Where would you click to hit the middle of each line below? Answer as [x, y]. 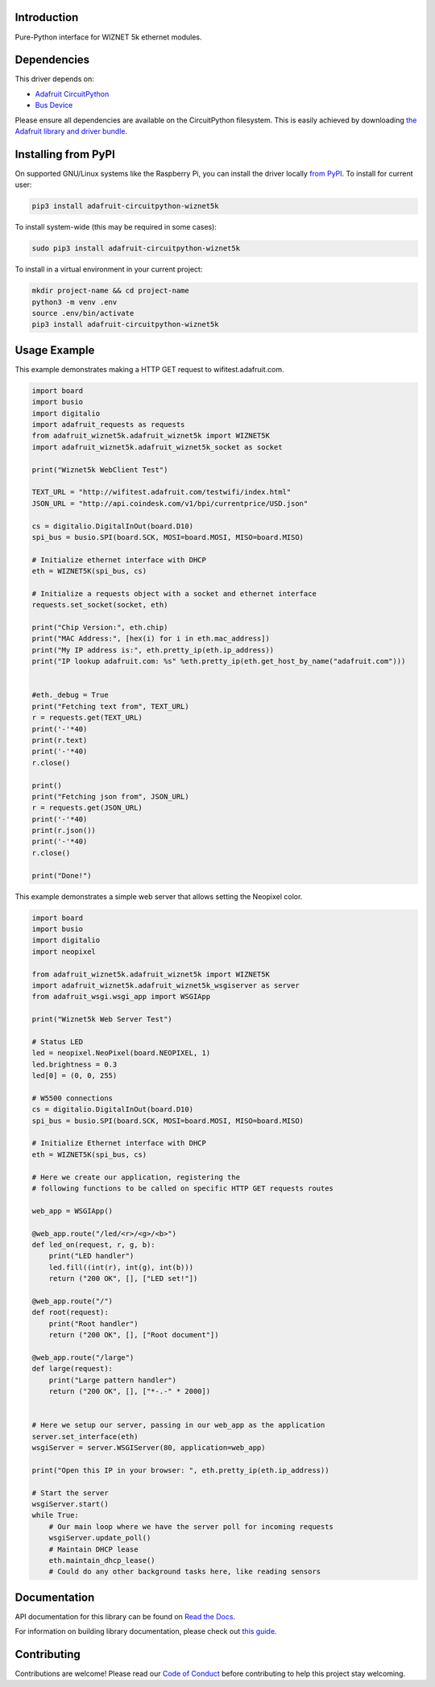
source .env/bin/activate [83, 313]
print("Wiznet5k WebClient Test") [100, 470]
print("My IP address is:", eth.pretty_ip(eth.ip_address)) [153, 650]
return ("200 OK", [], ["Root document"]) [134, 1335]
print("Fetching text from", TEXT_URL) [110, 706]
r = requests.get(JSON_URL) [87, 808]
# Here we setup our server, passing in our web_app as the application [178, 1425]
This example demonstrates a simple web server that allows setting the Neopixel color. [159, 896]
